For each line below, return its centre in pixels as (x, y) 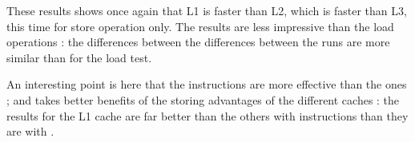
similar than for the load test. (79, 57)
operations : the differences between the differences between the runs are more (198, 42)
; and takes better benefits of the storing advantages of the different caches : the (203, 99)
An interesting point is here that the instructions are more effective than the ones (207, 84)
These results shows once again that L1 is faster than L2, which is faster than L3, (207, 10)
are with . (30, 131)
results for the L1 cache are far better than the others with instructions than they (207, 115)
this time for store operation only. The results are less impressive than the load (200, 26)
